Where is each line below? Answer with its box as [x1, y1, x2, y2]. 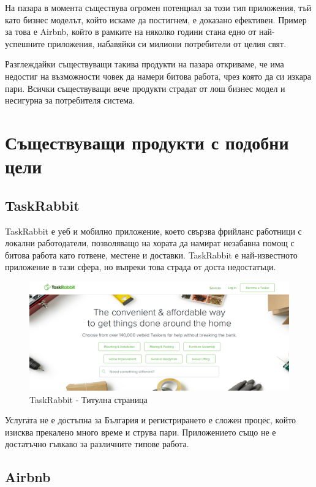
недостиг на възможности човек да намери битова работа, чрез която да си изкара [5, 69, 312, 82]
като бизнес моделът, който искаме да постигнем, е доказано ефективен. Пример [5, 13, 307, 26]
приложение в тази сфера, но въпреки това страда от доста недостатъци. [5, 260, 276, 273]
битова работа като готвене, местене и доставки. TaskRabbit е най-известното [5, 248, 298, 261]
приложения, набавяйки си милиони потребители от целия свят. [47, 37, 287, 50]
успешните [5, 37, 45, 50]
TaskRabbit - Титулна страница [29, 393, 148, 406]
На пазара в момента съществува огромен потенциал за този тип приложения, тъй [5, 1, 312, 13]
